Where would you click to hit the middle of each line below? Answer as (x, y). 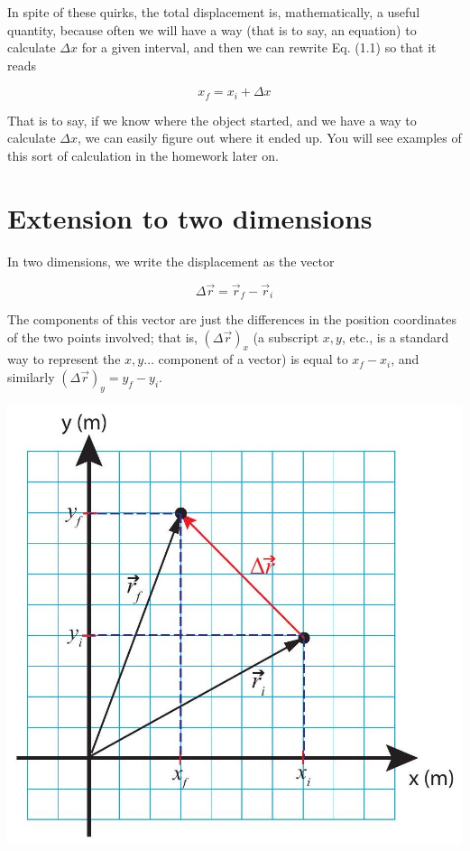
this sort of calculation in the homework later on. (143, 156)
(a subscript (286, 337)
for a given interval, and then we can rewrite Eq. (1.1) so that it (259, 47)
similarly (31, 376)
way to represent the (64, 359)
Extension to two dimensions (190, 217)
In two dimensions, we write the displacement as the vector (171, 261)
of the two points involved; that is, (102, 337)
